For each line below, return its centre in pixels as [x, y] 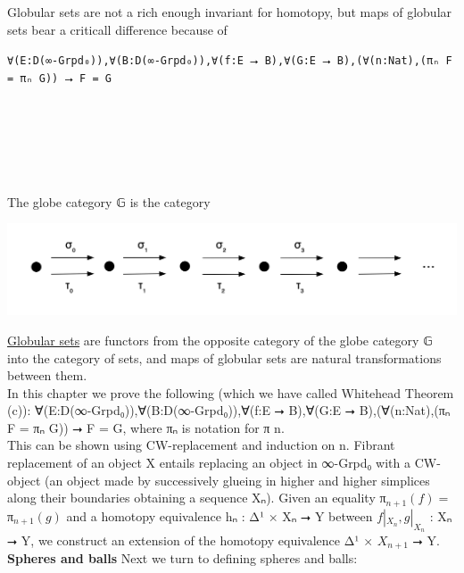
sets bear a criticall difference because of [117, 29]
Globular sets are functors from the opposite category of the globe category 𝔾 [220, 340]
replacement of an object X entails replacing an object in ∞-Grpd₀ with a [209, 463]
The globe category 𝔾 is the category [109, 201]
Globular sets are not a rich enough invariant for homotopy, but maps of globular [230, 12]
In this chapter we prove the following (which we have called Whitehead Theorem [231, 392]
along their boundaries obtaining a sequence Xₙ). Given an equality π [197, 498]
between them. [47, 375]
